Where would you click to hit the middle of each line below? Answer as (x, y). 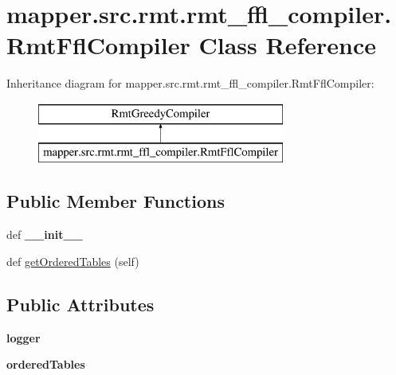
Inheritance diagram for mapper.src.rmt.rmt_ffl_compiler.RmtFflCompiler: (190, 83)
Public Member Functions (116, 201)
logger (24, 337)
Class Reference (287, 45)
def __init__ (45, 234)
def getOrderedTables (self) (73, 261)
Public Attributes (80, 304)
